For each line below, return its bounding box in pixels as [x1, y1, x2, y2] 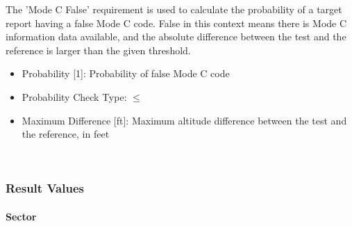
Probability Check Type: [22, 89, 127, 104]
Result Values [6, 179, 84, 197]
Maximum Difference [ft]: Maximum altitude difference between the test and [22, 113, 347, 127]
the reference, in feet [22, 127, 110, 141]
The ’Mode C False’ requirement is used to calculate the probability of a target [6, 2, 342, 16]
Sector [6, 209, 37, 223]
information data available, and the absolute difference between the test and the [6, 29, 346, 44]
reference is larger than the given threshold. [6, 42, 191, 57]
